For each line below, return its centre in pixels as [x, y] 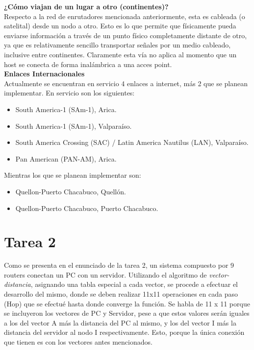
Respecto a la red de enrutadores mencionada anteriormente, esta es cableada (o [125, 16]
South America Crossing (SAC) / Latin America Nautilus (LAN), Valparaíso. [132, 142]
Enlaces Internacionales [44, 74]
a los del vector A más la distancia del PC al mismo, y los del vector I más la [120, 322]
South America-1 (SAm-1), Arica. [66, 109]
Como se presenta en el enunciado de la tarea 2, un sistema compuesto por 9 [119, 265]
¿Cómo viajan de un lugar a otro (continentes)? [86, 6]
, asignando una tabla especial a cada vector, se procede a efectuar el [134, 284]
